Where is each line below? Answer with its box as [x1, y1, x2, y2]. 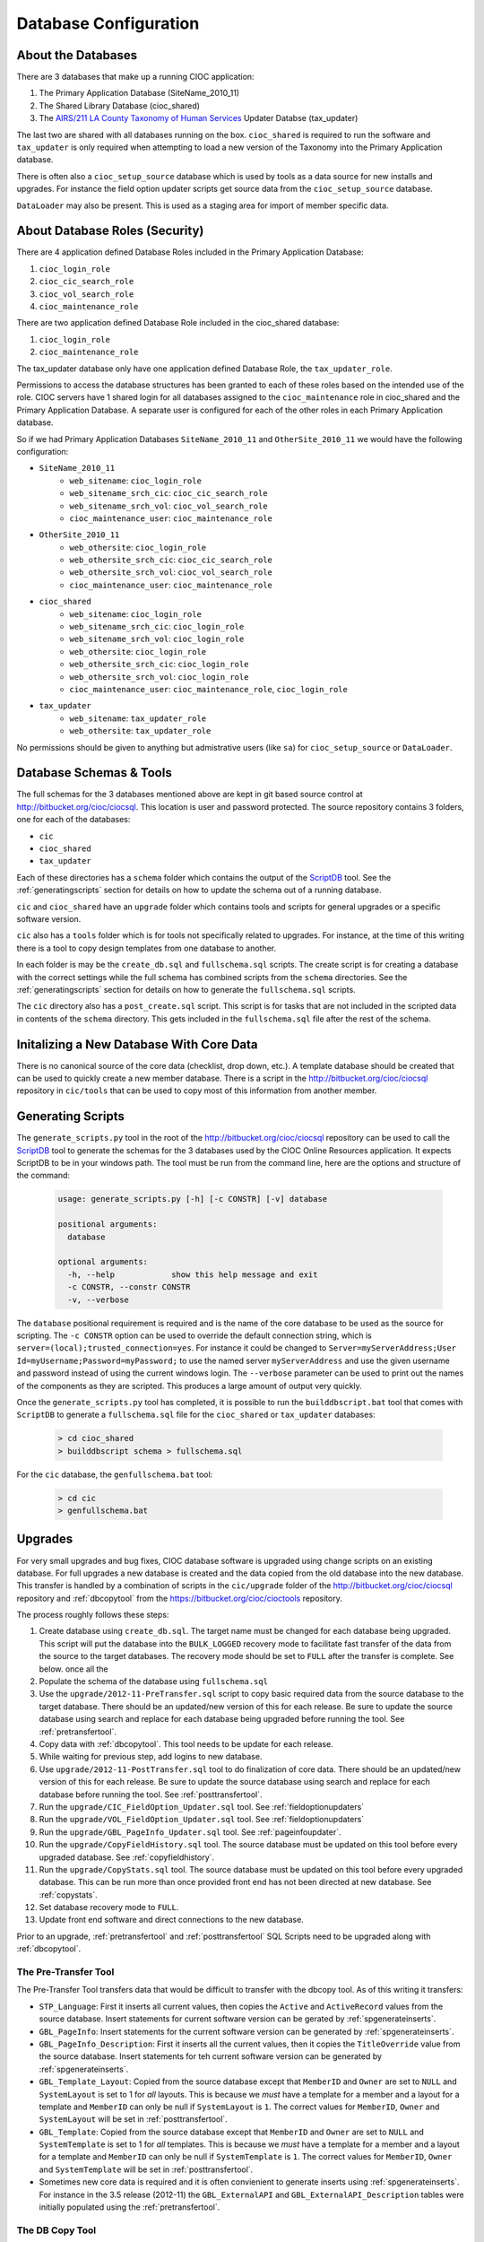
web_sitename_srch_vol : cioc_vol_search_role [69, 500, 268, 511]
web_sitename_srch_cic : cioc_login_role [69, 621, 245, 632]
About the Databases [16, 48, 138, 63]
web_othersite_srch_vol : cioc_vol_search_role [69, 567, 272, 578]
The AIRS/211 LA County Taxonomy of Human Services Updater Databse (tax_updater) [39, 113, 359, 124]
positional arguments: [57, 1220, 158, 1230]
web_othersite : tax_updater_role [69, 726, 212, 736]
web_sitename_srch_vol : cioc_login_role [69, 633, 245, 645]
